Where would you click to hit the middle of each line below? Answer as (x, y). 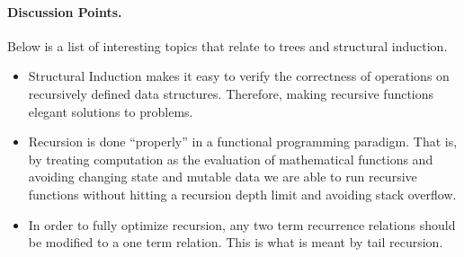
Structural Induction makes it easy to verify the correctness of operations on (239, 76)
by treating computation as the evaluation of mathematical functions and (231, 159)
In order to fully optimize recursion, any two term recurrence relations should (242, 224)
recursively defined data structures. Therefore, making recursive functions (231, 93)
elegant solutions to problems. (111, 111)
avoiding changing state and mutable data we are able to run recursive (223, 177)
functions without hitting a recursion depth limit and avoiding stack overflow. (242, 194)
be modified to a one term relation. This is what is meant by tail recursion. (236, 242)
